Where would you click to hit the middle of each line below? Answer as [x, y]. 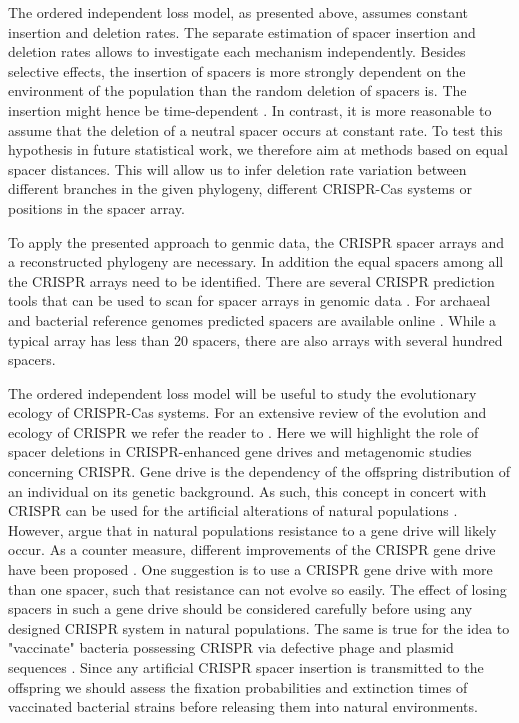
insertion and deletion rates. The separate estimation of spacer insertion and [242, 31]
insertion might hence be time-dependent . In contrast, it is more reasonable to [250, 109]
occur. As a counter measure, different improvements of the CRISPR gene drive [252, 549]
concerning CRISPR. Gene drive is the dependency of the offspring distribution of [259, 471]
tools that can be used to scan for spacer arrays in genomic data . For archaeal [249, 300]
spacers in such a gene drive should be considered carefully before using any [240, 608]
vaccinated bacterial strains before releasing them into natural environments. [243, 706]
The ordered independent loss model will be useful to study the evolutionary [242, 392]
